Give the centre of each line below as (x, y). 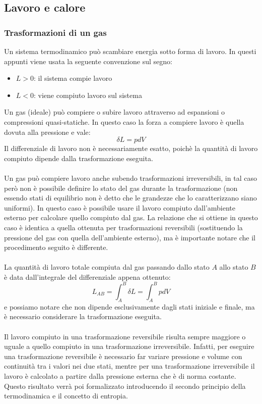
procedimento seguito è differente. (56, 247)
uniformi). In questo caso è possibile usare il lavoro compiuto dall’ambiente (120, 207)
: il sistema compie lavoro (73, 78)
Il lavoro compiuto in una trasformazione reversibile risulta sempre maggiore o (125, 336)
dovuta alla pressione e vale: (47, 132)
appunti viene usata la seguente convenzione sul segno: (88, 61)
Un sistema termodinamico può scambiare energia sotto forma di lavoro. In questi (130, 51)
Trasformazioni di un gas (55, 32)
